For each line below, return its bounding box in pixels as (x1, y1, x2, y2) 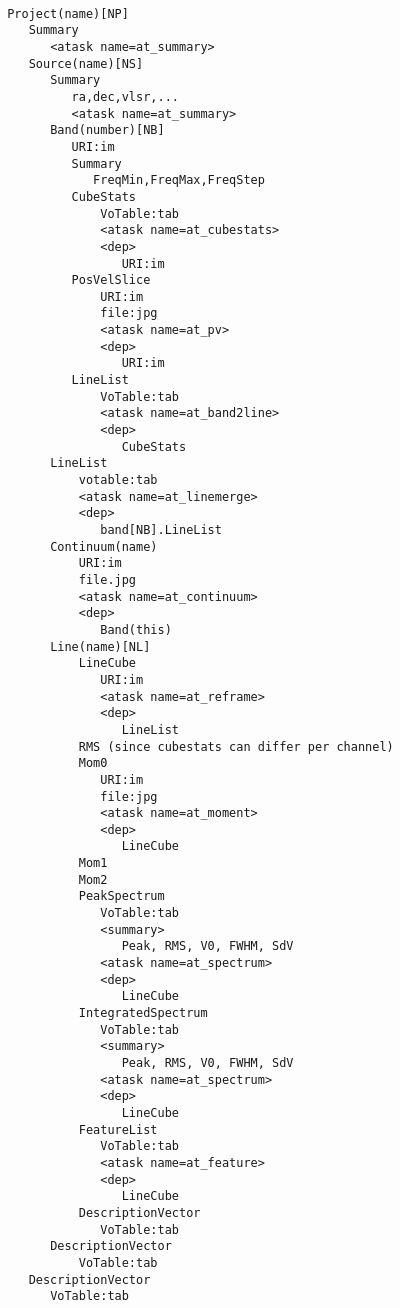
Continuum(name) (50, 539, 158, 554)
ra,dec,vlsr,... (71, 89, 179, 104)
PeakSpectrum (78, 889, 165, 904)
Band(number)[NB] (50, 123, 165, 138)
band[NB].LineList (100, 523, 222, 537)
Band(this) (100, 622, 172, 637)
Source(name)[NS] (28, 56, 144, 71)
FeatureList (78, 1122, 158, 1137)
